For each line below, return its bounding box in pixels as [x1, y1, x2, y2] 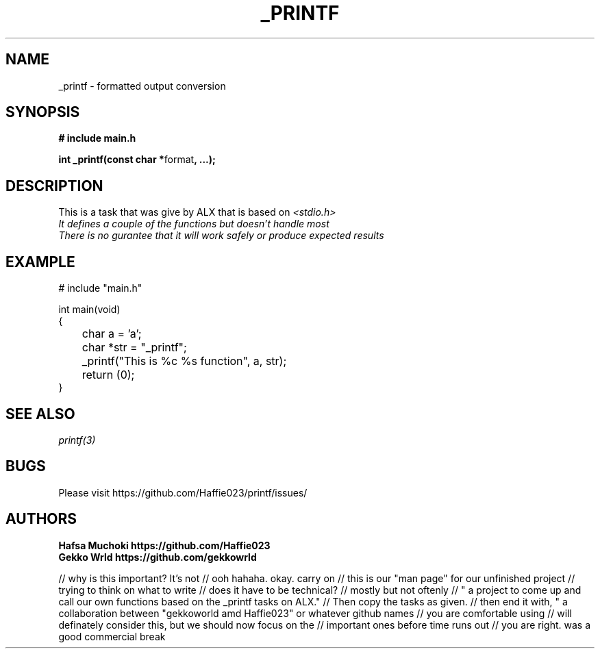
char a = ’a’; [82, 327, 142, 341]
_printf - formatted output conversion [58, 79, 226, 92]
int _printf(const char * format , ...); [58, 153, 216, 166]
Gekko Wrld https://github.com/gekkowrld [58, 551, 257, 563]
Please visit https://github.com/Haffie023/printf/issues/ [58, 486, 308, 499]
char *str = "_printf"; [82, 340, 187, 355]
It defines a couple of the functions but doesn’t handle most [58, 218, 329, 230]
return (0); [82, 368, 135, 382]
